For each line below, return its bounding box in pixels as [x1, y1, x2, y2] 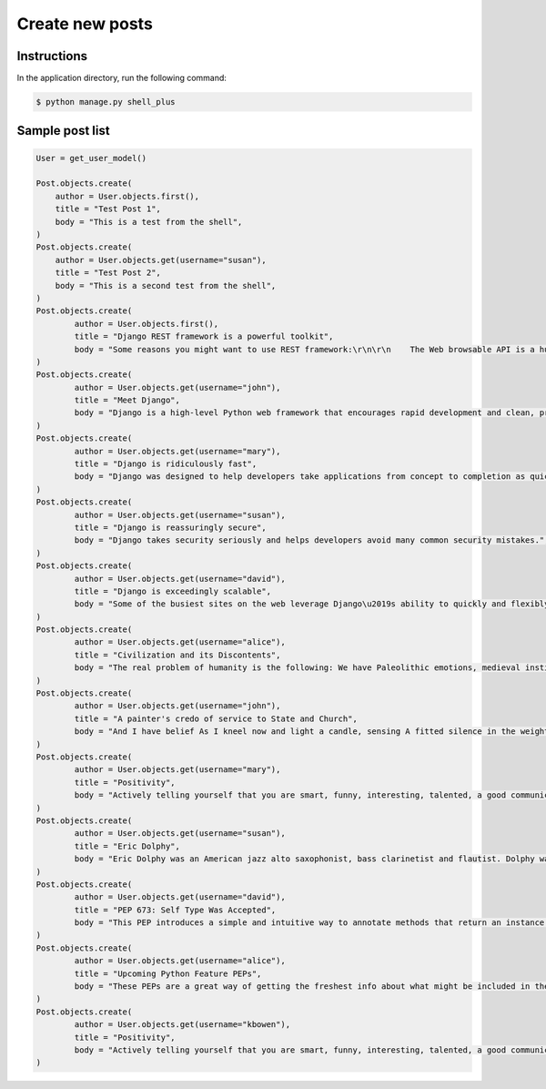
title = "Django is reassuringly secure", [74, 522, 268, 533]
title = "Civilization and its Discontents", [74, 649, 281, 660]
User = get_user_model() [35, 153, 147, 163]
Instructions [16, 48, 88, 64]
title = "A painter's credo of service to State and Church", [74, 713, 359, 724]
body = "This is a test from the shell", [55, 217, 243, 227]
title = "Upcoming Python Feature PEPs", [74, 968, 262, 979]
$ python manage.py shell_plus [35, 97, 177, 107]
